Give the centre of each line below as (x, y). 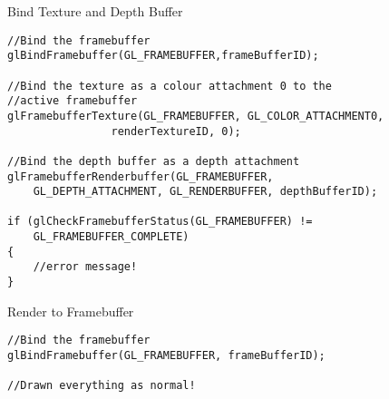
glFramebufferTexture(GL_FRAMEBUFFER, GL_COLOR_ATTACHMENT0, (196, 116)
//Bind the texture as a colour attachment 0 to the (170, 86)
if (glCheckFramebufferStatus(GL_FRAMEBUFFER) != (160, 222)
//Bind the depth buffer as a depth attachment (154, 161)
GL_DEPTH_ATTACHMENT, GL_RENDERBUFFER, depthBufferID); (205, 192)
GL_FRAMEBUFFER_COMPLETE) (111, 237)
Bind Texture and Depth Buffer (95, 11)
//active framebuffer (73, 101)
